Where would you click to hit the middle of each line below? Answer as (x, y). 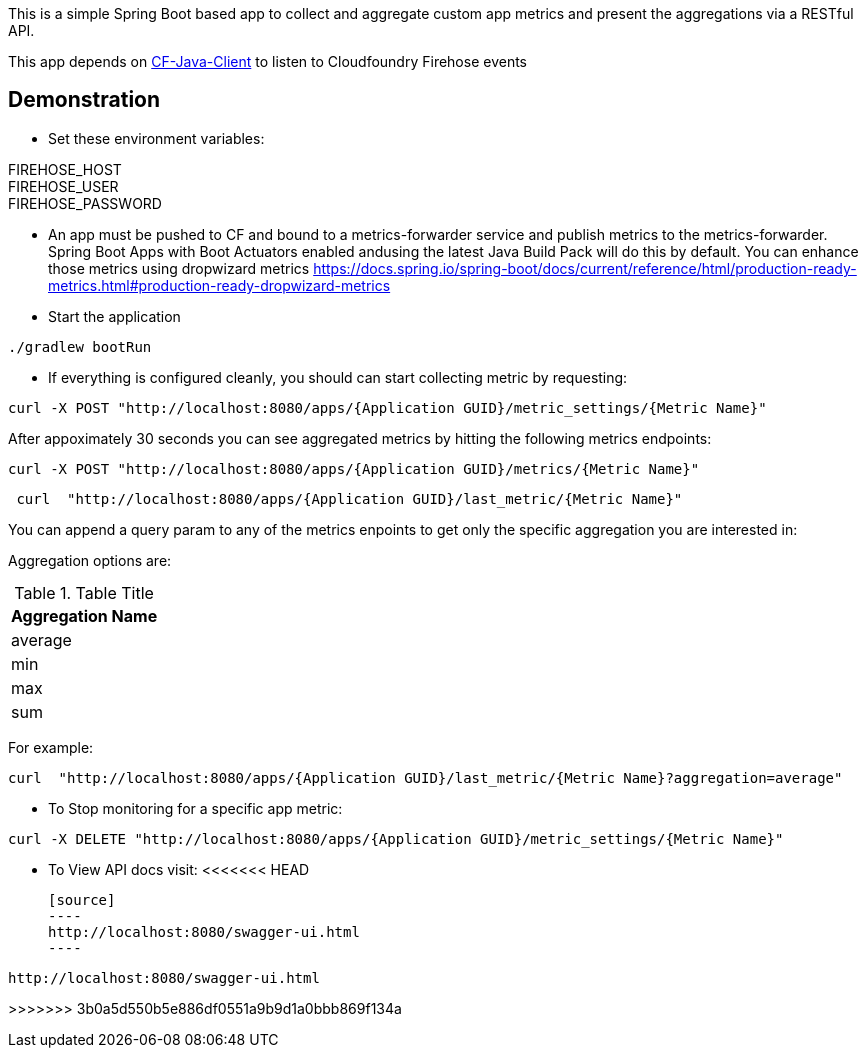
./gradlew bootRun (80, 346)
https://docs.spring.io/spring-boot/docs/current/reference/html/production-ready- (585, 268)
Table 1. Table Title (84, 592)
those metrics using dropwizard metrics (179, 268)
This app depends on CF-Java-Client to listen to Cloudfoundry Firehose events (267, 61)
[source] (82, 899)
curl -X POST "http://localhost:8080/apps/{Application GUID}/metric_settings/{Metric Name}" (387, 407)
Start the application (114, 316)
